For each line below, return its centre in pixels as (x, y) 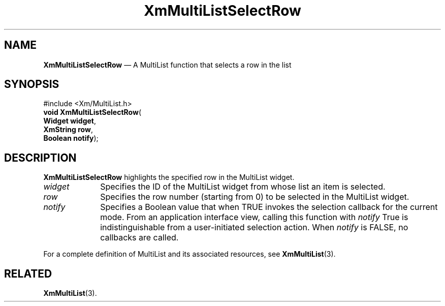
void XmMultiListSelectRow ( (92, 112)
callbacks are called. (139, 238)
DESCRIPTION (40, 158)
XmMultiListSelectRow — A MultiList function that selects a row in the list (167, 65)
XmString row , (68, 130)
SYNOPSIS (32, 84)
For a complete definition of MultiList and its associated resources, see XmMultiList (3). (189, 254)
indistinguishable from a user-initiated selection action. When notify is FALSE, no (254, 227)
